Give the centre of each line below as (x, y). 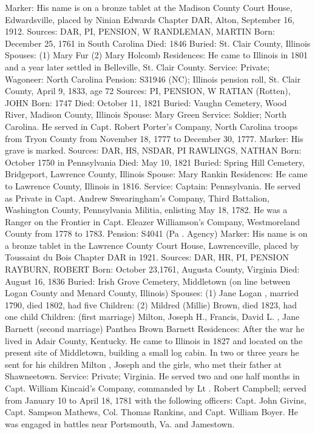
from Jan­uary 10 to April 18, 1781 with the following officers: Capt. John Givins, (156, 400)
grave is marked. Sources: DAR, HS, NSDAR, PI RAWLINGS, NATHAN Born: (153, 150)
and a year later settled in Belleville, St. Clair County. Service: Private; (137, 66)
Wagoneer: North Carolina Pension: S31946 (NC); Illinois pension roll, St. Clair (153, 79)
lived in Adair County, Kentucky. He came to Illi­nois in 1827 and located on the (154, 340)
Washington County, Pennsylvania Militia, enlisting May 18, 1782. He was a (146, 210)
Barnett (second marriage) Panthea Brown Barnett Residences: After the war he (155, 329)
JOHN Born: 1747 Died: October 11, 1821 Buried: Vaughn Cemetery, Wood (146, 102)
